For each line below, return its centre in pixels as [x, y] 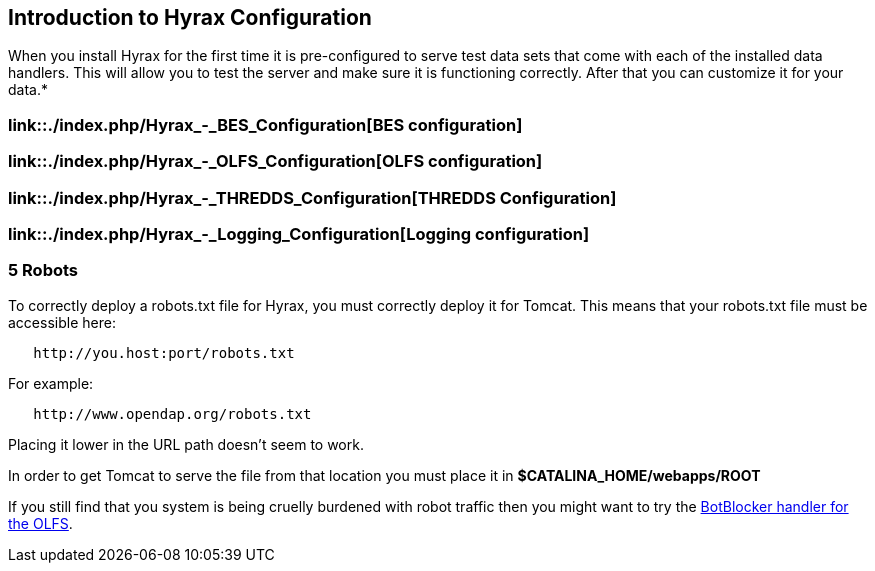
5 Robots [43, 270]
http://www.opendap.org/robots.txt [172, 413]
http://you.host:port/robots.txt [164, 352]
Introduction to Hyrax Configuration [190, 17]
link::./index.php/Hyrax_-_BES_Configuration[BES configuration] [265, 124]
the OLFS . [40, 523]
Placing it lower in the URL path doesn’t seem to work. [186, 444]
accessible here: [62, 322]
